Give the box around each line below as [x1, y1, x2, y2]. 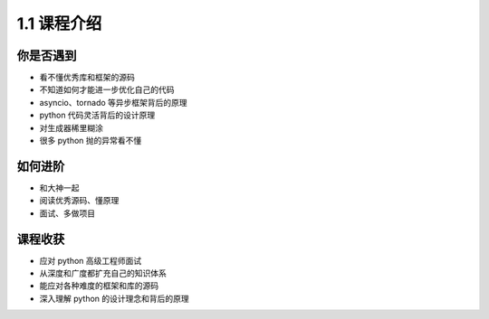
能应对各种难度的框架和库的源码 [39, 280, 158, 291]
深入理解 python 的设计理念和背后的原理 [39, 293, 189, 304]
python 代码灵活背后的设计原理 [39, 109, 156, 121]
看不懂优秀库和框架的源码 [39, 72, 135, 83]
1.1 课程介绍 [16, 14, 102, 33]
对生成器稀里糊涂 [39, 122, 103, 133]
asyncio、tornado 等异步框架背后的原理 [39, 97, 187, 108]
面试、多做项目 [39, 208, 95, 219]
